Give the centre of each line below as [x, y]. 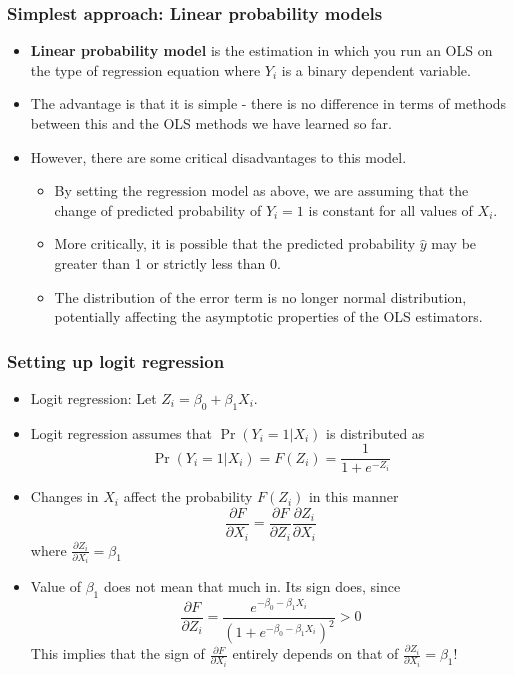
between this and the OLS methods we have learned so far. [211, 123]
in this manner [353, 496]
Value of [55, 586]
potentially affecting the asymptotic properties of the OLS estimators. [268, 316]
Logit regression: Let [93, 397]
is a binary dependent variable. [376, 69]
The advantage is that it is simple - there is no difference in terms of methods [268, 103]
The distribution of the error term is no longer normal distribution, [260, 296]
